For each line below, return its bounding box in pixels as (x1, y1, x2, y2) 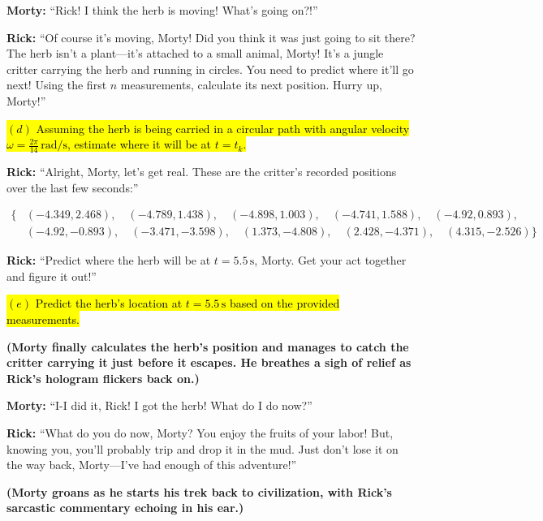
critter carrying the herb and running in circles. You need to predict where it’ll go (6, 60, 414, 77)
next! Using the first (6, 76, 107, 93)
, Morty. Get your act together (254, 252, 407, 269)
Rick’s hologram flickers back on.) (6, 369, 200, 386)
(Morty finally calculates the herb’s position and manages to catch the (6, 338, 409, 355)
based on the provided (229, 295, 340, 312)
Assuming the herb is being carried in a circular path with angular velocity (36, 119, 410, 136)
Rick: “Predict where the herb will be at (6, 252, 211, 269)
